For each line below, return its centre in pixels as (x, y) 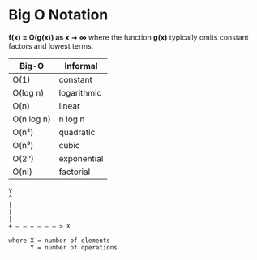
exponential (81, 158)
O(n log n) (32, 119)
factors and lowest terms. (51, 45)
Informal (81, 66)
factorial (75, 172)
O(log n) (28, 92)
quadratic (77, 132)
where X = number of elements (60, 241)
